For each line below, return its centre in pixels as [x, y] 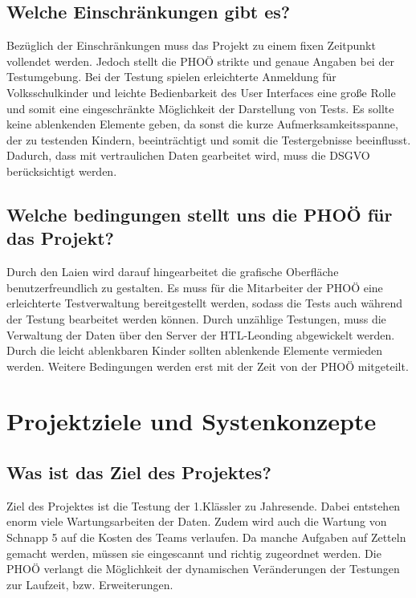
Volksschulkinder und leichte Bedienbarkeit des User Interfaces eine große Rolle [201, 92]
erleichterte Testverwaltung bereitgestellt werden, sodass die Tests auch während [205, 303]
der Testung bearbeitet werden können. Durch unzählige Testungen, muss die [196, 318]
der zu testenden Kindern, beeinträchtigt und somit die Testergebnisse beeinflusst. [209, 139]
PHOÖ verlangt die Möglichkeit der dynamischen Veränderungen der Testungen [203, 569]
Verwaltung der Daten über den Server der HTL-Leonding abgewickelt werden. [201, 334]
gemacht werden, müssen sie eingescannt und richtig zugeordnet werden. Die [194, 553]
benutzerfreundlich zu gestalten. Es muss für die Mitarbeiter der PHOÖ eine [195, 287]
